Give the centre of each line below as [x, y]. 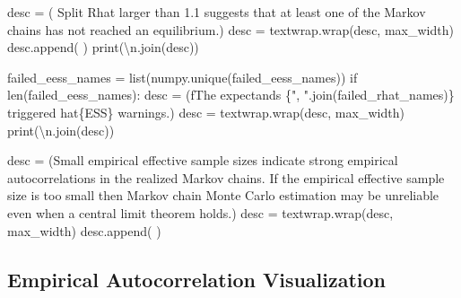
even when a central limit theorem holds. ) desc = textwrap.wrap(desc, [200, 212]
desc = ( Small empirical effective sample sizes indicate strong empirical [203, 160]
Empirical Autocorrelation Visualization [197, 279]
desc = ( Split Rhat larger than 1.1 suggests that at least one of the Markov [217, 12]
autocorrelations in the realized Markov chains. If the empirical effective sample [226, 177]
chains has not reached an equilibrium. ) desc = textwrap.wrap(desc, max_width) [230, 29]
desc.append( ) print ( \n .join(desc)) [103, 47]
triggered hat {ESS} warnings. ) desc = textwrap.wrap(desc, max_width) [206, 112]
